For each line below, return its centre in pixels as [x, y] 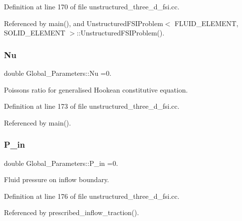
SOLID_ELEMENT [35, 33]
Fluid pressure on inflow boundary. [57, 179]
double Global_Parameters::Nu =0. [58, 73]
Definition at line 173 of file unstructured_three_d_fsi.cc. [92, 106]
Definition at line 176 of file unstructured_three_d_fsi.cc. [92, 196]
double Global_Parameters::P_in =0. [61, 163]
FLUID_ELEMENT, [207, 23]
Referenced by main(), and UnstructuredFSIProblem [84, 23]
